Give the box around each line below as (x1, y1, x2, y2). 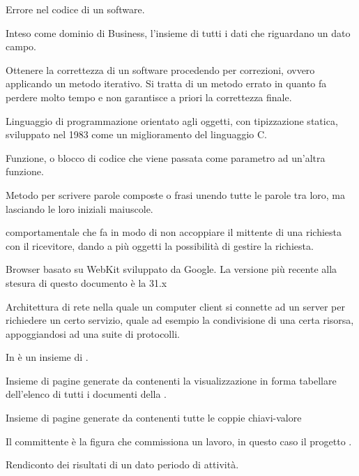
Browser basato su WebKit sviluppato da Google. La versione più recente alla (6, 262, 337, 276)
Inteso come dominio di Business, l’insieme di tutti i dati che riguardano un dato (6, 25, 351, 40)
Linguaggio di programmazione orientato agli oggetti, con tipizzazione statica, (6, 113, 338, 128)
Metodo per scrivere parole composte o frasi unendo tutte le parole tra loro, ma (6, 187, 346, 202)
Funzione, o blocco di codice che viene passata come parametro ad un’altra (6, 150, 326, 165)
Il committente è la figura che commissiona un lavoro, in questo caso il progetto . (6, 433, 352, 448)
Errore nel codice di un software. (6, 2, 145, 16)
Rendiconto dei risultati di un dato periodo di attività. (6, 457, 239, 472)
